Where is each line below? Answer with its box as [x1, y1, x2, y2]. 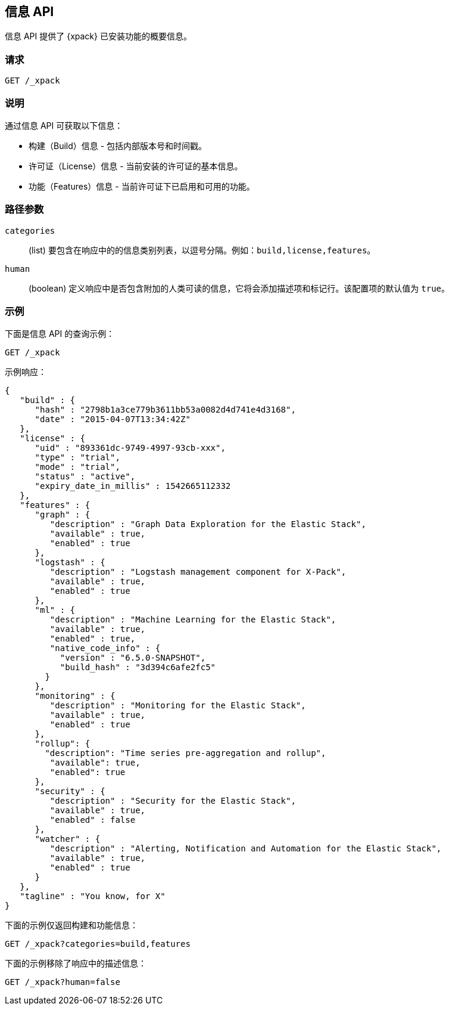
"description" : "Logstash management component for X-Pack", [49, 567, 347, 577]
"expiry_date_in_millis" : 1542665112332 [35, 481, 231, 491]
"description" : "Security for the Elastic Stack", [49, 796, 296, 806]
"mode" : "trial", [35, 462, 120, 472]
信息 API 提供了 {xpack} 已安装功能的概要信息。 [5, 31, 192, 42]
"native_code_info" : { [49, 643, 161, 653]
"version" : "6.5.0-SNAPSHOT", [60, 653, 206, 663]
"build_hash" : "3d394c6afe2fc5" [60, 662, 216, 673]
